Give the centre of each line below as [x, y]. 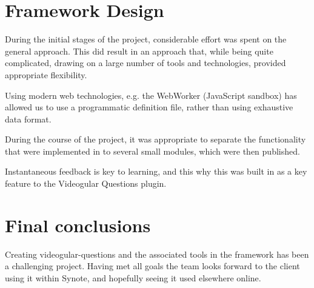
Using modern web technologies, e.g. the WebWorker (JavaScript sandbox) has [151, 95]
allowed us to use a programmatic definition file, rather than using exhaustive [149, 107]
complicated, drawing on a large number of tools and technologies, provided [145, 63]
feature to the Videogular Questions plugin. [86, 183]
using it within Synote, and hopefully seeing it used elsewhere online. [133, 277]
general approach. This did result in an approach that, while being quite [139, 51]
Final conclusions [78, 225]
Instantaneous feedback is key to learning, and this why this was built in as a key [156, 171]
